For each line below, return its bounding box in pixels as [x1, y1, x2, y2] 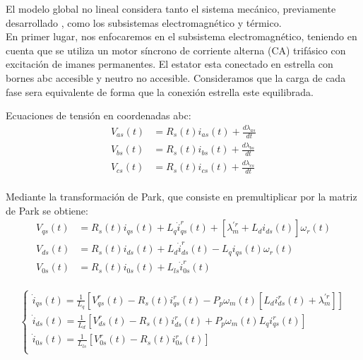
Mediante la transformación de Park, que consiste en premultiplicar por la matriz [6, 189, 357, 204]
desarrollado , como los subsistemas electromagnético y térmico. [6, 15, 282, 30]
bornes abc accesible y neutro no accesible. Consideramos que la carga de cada [6, 70, 346, 85]
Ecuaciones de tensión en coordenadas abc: [6, 108, 191, 123]
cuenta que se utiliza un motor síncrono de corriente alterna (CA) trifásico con [6, 42, 346, 57]
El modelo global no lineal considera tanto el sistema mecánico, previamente [6, 1, 336, 16]
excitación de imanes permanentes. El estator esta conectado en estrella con [6, 56, 333, 71]
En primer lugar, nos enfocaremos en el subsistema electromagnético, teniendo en [6, 29, 357, 44]
